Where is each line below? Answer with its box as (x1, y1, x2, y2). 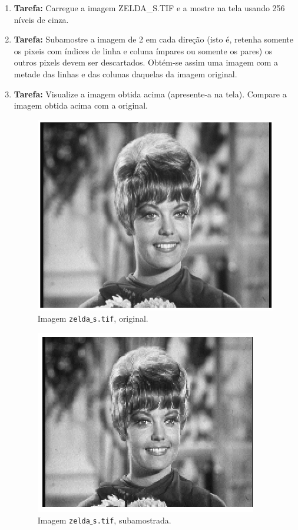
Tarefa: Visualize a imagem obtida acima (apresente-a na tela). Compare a (14, 87, 287, 100)
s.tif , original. (92, 312, 148, 325)
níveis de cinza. (14, 13, 69, 25)
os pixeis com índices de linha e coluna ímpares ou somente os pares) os (14, 44, 273, 57)
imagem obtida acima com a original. (14, 99, 148, 112)
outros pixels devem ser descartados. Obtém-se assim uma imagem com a (14, 56, 279, 68)
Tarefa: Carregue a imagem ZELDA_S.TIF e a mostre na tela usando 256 (14, 2, 285, 14)
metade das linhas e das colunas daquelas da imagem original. (14, 67, 237, 80)
